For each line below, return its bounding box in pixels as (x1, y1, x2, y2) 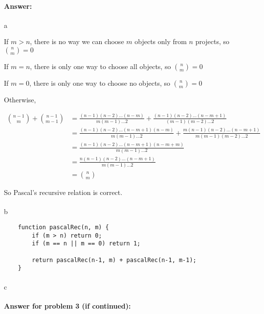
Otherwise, (4, 94, 36, 104)
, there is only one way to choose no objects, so (29, 77, 171, 88)
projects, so (195, 36, 230, 47)
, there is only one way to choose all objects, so (30, 61, 171, 71)
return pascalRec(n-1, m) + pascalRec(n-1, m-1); (32, 256, 197, 264)
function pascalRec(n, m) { (18, 224, 109, 231)
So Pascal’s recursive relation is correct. (4, 187, 123, 197)
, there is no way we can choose (30, 36, 124, 47)
